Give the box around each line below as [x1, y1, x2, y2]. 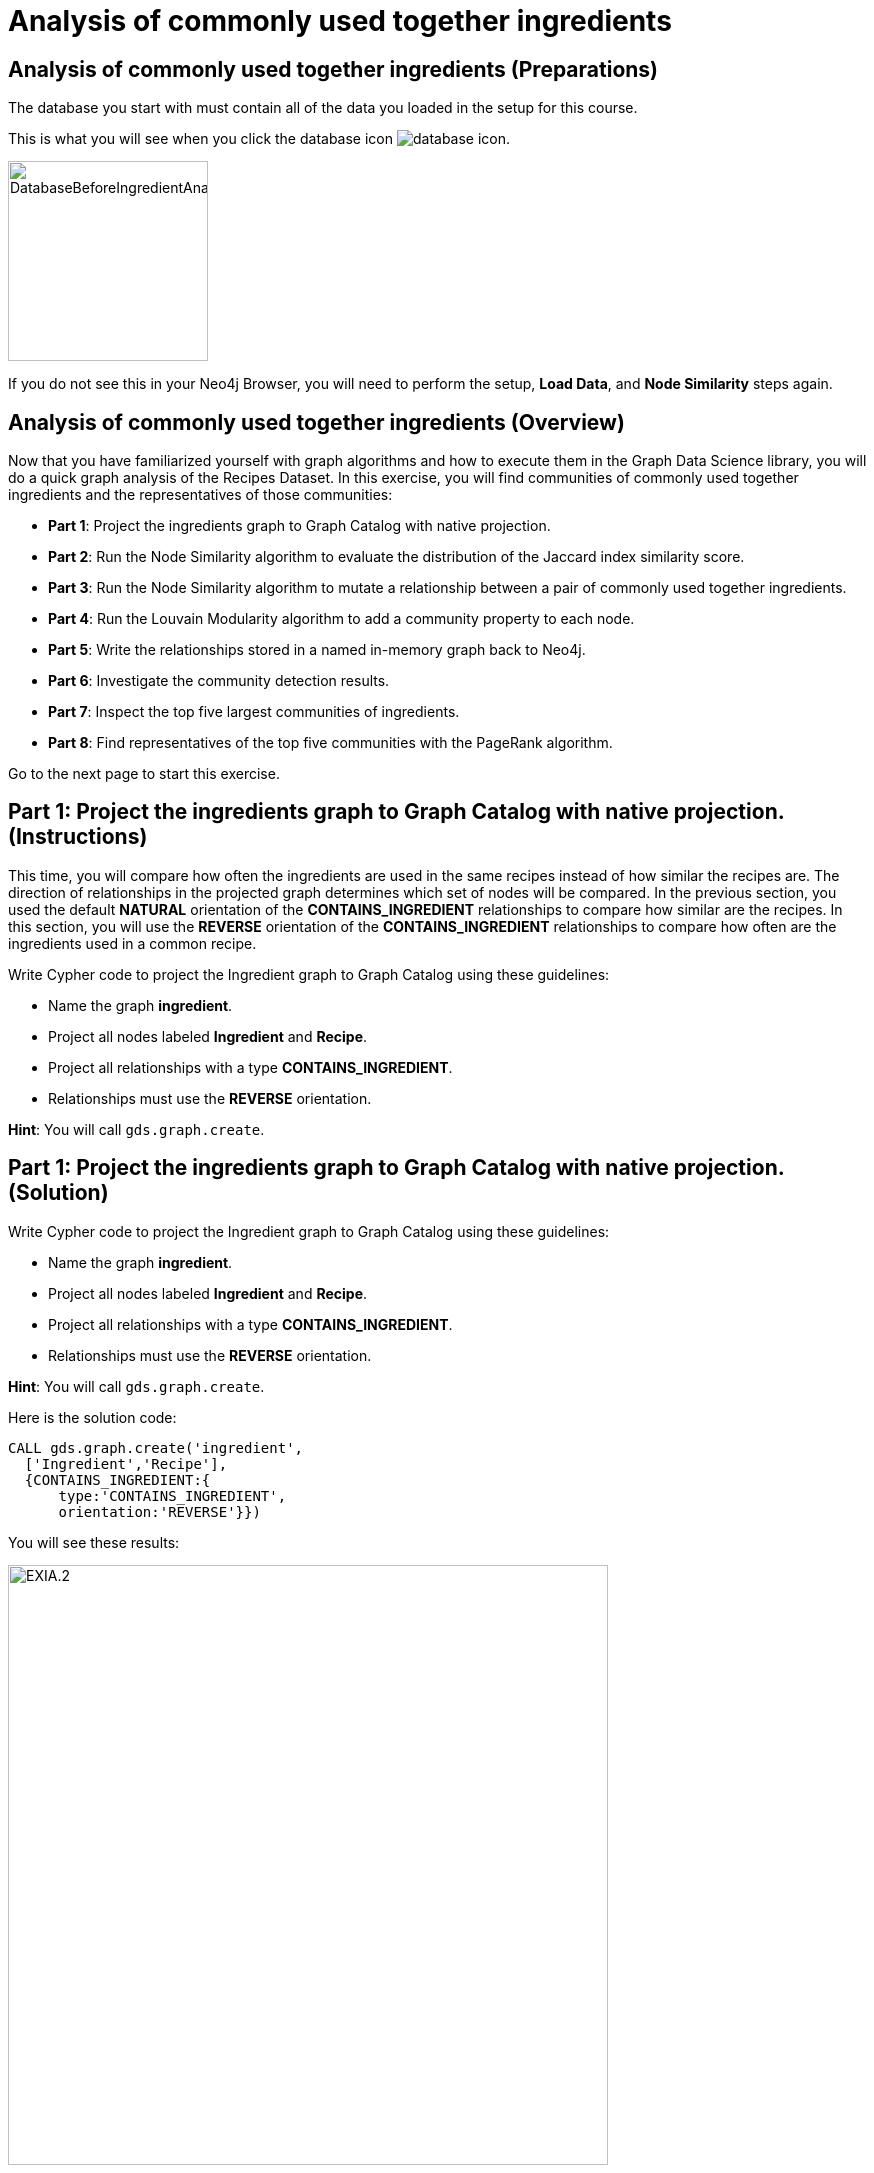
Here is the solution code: [8, 1408, 177, 1426]
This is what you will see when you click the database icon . [8, 130, 511, 148]
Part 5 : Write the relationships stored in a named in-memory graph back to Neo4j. [48, 641, 586, 659]
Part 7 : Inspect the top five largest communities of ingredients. [48, 703, 460, 721]
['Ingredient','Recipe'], [24, 1455, 228, 1472]
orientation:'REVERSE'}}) [58, 1503, 261, 1520]
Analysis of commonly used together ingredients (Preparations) [8, 56, 659, 82]
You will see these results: [8, 1533, 180, 1551]
